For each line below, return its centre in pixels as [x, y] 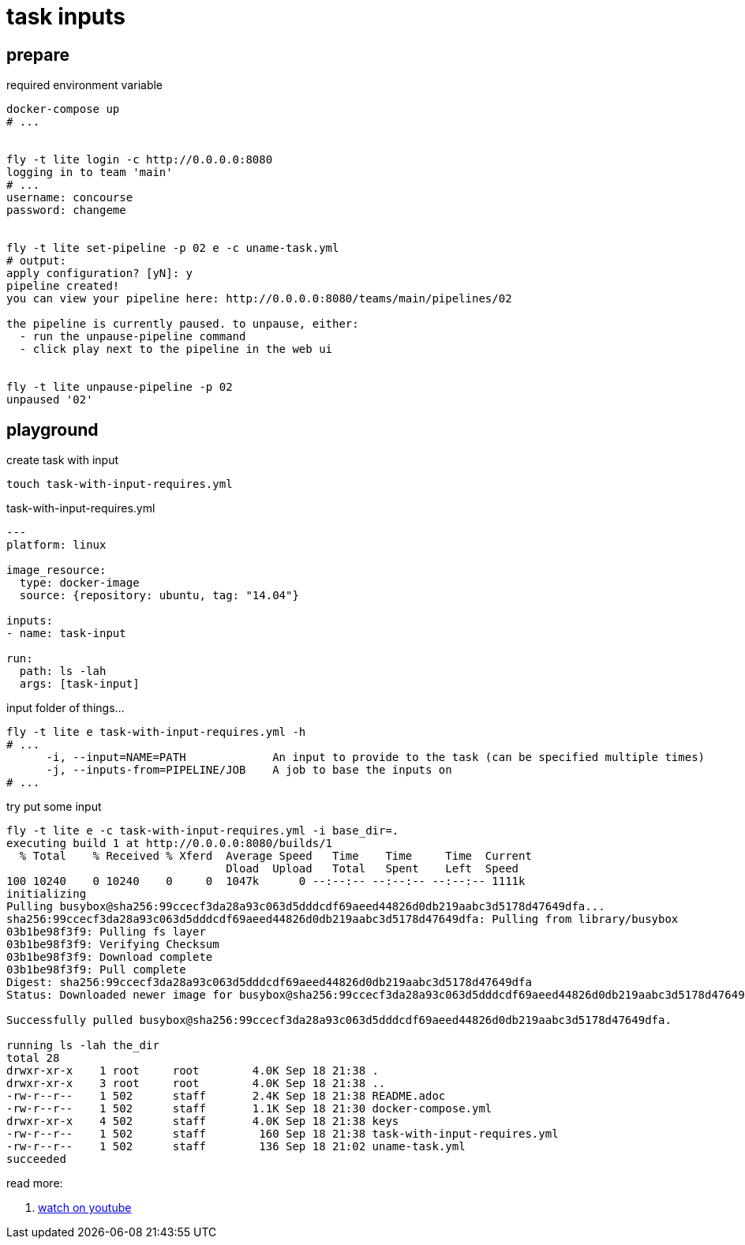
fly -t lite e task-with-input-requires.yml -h [156, 732]
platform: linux [56, 545]
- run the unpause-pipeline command [133, 337]
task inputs [66, 17]
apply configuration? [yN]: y [100, 274]
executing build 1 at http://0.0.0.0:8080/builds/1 [170, 844]
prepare [38, 54]
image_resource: [56, 570]
